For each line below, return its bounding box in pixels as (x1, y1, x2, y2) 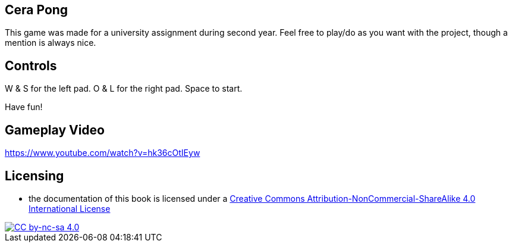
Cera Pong (5, 2, 68, 17)
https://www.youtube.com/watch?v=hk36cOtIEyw (5, 148, 200, 158)
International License (29, 203, 111, 214)
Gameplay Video (5, 122, 105, 137)
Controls (5, 58, 57, 73)
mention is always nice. (5, 37, 96, 48)
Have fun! (5, 102, 43, 112)
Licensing (5, 168, 64, 183)
